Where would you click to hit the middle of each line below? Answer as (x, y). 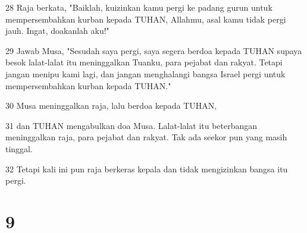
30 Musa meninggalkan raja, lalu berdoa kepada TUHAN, (111, 106)
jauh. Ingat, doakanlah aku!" (57, 31)
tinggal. (19, 148)
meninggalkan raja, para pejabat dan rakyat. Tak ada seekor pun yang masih (146, 137)
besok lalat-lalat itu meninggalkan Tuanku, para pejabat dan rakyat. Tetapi (144, 62)
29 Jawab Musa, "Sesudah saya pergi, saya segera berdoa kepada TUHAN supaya (154, 50)
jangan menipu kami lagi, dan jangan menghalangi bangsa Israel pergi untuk (145, 73)
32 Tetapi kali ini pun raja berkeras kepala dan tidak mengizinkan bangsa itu (147, 169)
